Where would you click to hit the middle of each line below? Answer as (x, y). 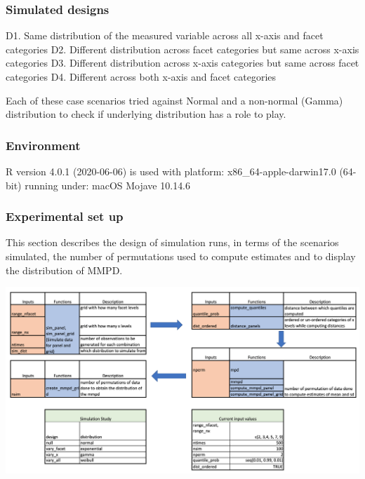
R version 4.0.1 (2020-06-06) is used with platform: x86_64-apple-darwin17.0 (171, 171)
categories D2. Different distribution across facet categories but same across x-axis (182, 49)
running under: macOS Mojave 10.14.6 (108, 185)
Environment (43, 145)
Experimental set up (65, 216)
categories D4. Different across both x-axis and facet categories (141, 76)
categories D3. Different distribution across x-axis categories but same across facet (182, 63)
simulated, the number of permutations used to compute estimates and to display (181, 256)
